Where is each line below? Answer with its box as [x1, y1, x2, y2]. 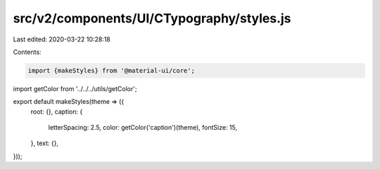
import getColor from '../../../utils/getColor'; [13, 84, 137, 93]
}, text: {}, [30, 139, 59, 147]
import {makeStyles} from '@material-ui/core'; [27, 67, 195, 74]
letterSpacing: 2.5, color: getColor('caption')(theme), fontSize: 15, [48, 123, 238, 132]
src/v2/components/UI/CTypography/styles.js [13, 11, 291, 26]
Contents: [13, 48, 42, 56]
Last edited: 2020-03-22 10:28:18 [13, 35, 110, 43]
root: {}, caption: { [30, 107, 83, 116]
